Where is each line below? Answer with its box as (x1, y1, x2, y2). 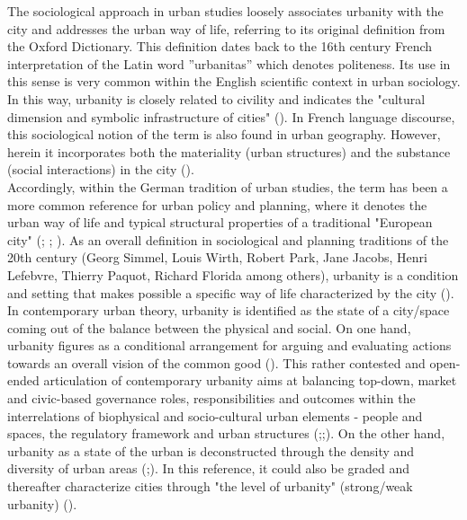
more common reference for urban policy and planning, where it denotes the (7, 195, 427, 214)
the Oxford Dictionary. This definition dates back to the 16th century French (7, 37, 433, 56)
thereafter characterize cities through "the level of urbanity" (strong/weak (7, 477, 413, 496)
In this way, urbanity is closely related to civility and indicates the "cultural (7, 89, 426, 108)
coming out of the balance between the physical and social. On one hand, (7, 318, 411, 337)
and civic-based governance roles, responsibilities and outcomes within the (7, 389, 416, 408)
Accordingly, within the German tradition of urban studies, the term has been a (7, 177, 448, 196)
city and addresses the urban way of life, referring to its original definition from (7, 19, 445, 38)
